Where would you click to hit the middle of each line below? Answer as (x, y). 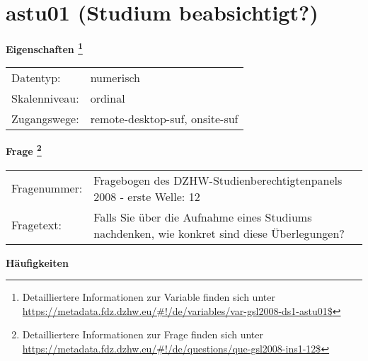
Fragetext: (36, 225)
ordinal (108, 98)
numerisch (115, 78)
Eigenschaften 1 (44, 48)
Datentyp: (36, 78)
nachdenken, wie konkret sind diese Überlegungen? (219, 233)
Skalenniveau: (45, 98)
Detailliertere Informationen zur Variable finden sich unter (149, 297)
